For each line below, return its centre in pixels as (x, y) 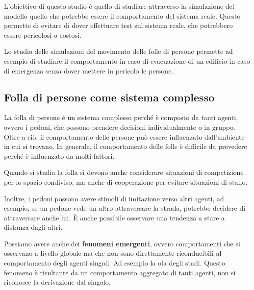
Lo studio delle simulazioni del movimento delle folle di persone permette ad (118, 51)
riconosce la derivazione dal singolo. (57, 282)
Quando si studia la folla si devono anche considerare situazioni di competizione (124, 172)
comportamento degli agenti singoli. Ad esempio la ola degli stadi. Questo (115, 263)
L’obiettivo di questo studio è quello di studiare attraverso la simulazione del (119, 6)
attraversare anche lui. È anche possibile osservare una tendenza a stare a (114, 217)
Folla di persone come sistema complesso (109, 97)
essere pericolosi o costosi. (43, 35)
